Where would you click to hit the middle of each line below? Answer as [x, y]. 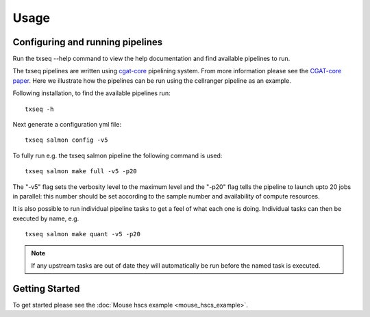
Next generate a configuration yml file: [67, 125]
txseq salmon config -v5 [66, 140]
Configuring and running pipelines [88, 42]
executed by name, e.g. [46, 218]
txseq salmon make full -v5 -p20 [81, 172]
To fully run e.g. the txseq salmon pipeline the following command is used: [118, 155]
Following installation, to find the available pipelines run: [91, 93]
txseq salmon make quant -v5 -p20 [83, 234]
